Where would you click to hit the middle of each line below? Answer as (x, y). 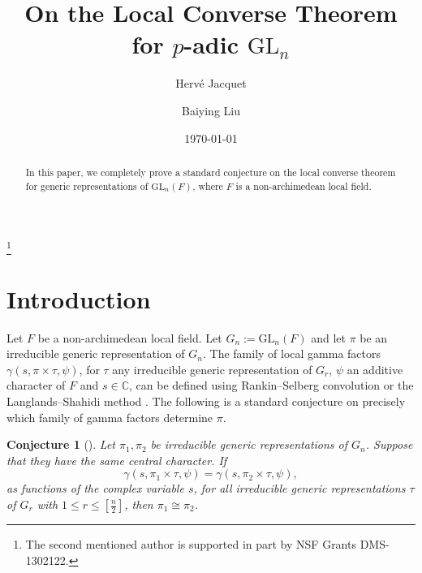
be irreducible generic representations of (249, 444)
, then (139, 504)
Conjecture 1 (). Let (61, 444)
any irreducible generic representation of (212, 369)
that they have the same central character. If (117, 460)
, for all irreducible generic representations (299, 488)
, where (208, 185)
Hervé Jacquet (211, 83)
